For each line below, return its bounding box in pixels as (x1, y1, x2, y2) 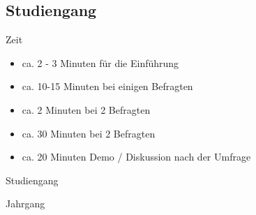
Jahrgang (6, 196, 45, 211)
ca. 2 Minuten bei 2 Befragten (22, 102, 151, 117)
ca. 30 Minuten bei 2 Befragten (22, 126, 156, 140)
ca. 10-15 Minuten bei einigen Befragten (22, 79, 193, 94)
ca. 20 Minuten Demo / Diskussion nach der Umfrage (22, 149, 251, 164)
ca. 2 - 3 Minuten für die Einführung (22, 55, 179, 70)
